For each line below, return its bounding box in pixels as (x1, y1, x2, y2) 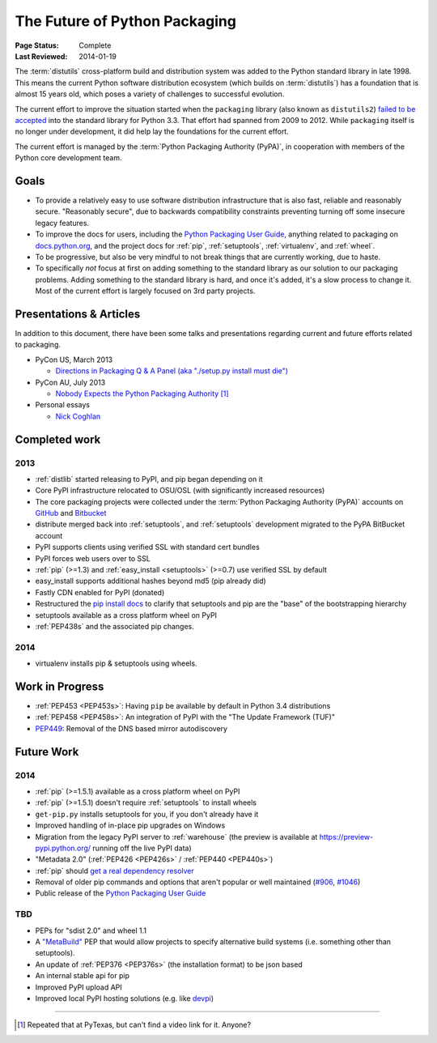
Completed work (15, 432, 101, 446)
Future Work (15, 745, 79, 759)
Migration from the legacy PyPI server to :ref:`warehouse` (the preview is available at (35, 832, 318, 841)
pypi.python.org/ (35, 843, 91, 853)
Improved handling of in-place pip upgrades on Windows (35, 820, 226, 830)
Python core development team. (15, 153, 122, 163)
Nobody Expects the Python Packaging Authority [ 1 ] (55, 389, 230, 398)
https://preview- (319, 832, 374, 841)
